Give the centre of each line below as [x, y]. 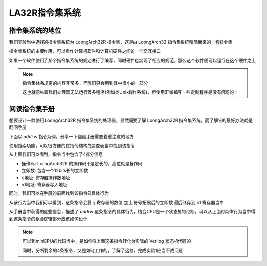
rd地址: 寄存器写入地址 [44, 185]
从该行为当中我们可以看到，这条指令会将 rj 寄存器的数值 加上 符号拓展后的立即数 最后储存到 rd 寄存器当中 [117, 202]
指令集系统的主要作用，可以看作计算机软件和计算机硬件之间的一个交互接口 [85, 51]
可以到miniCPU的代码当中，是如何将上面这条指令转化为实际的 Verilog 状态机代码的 [107, 241]
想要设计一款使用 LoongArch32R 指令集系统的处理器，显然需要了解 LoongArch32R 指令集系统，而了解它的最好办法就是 [131, 120]
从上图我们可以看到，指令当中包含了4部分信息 [56, 154]
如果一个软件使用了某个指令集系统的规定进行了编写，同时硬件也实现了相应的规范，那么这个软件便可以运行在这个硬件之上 [133, 60]
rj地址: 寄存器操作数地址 [46, 177]
